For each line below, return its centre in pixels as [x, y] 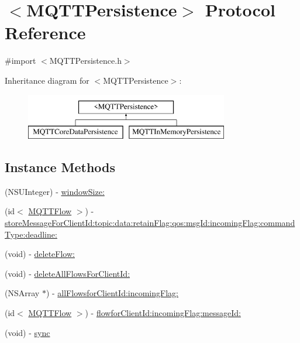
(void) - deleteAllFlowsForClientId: [68, 273]
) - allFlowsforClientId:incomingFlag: [112, 293]
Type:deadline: [31, 234]
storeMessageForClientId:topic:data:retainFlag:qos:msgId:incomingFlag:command [150, 223]
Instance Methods [60, 167]
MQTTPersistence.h [85, 61]
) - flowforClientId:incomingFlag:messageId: [163, 313]
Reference [45, 32]
